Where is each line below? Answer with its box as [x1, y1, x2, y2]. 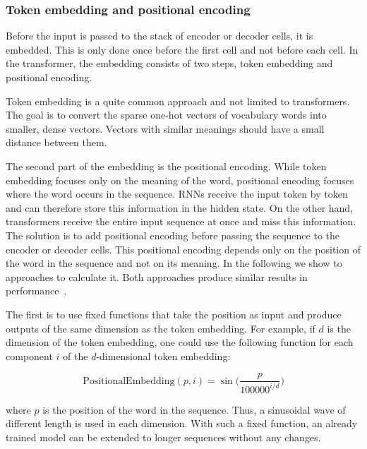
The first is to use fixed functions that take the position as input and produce [6, 306, 342, 321]
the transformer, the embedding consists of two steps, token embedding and [6, 56, 333, 71]
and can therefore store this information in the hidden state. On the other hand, [6, 200, 354, 215]
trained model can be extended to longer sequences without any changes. [6, 429, 321, 444]
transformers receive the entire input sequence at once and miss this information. [6, 214, 356, 229]
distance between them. [6, 135, 107, 150]
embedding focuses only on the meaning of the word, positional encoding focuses [6, 172, 354, 187]
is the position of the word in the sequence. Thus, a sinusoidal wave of [42, 402, 346, 417]
